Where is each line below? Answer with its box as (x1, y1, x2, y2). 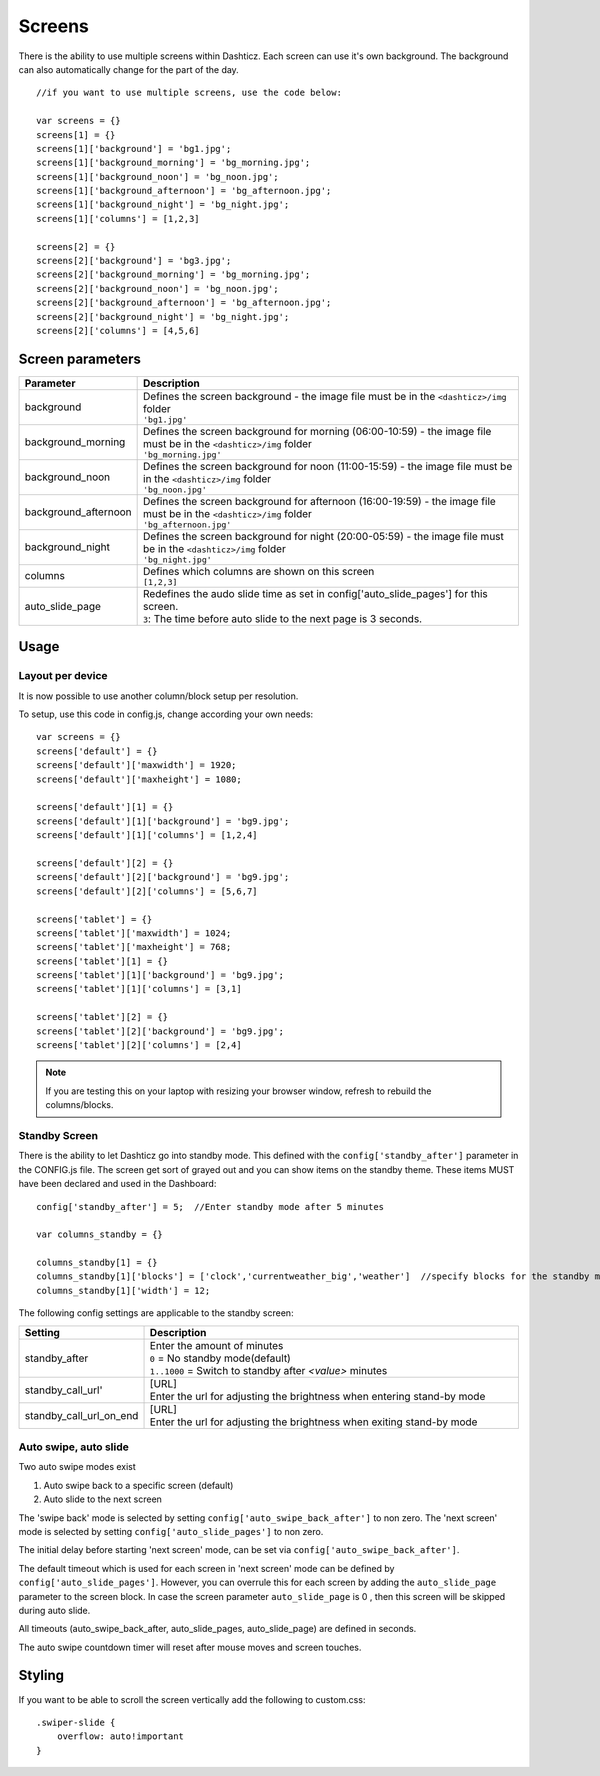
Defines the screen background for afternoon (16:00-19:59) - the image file (143, 494, 497, 508)
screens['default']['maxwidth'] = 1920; (36, 760, 237, 771)
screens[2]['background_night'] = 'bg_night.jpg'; (36, 311, 290, 322)
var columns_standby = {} (36, 1229, 164, 1240)
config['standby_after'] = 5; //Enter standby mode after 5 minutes (36, 1201, 385, 1212)
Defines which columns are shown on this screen (143, 564, 375, 578)
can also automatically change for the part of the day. (18, 63, 239, 75)
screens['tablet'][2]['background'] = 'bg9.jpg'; (36, 1025, 285, 1037)
